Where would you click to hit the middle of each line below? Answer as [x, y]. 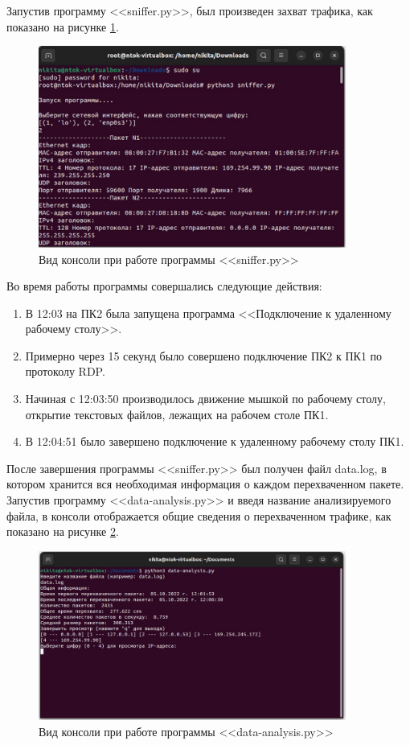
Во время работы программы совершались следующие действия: [164, 286]
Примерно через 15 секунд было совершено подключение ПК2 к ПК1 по [204, 355]
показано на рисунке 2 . [63, 531]
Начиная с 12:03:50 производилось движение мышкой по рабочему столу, [205, 399]
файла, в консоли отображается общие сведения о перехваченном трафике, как [199, 515]
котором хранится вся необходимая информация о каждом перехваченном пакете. [205, 484]
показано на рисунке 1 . [63, 26]
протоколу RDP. [65, 371]
